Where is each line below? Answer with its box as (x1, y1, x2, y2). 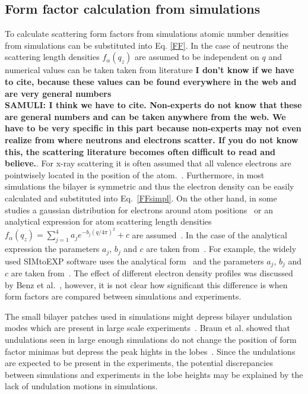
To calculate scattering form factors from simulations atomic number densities (5, 27, 289, 40)
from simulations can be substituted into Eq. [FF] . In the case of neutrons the (5, 39, 288, 51)
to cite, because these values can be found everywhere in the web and (5, 75, 297, 87)
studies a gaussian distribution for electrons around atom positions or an (5, 203, 273, 216)
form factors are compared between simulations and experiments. (5, 290, 242, 302)
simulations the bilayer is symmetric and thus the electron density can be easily (5, 180, 294, 193)
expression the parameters (5, 242, 100, 255)
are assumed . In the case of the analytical (132, 228, 287, 241)
